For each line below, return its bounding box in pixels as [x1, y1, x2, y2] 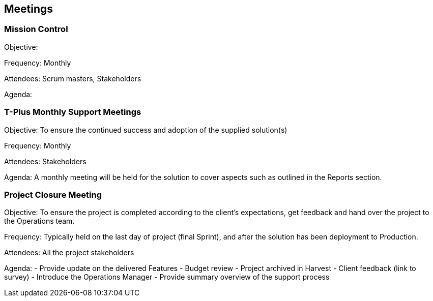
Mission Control [4, 24, 68, 35]
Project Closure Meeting [4, 189, 102, 200]
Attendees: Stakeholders [4, 157, 86, 166]
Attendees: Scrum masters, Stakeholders [4, 74, 141, 83]
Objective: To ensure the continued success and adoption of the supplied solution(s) [4, 125, 287, 134]
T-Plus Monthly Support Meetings [4, 107, 141, 117]
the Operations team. [4, 217, 75, 226]
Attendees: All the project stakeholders [4, 248, 134, 257]
